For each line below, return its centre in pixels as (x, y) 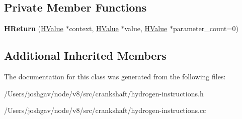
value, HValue (146, 28)
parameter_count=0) (206, 28)
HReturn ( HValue (34, 28)
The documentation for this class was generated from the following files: (115, 76)
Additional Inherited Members (85, 55)
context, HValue (94, 28)
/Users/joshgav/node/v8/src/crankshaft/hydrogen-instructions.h (104, 93)
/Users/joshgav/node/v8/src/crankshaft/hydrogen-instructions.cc (105, 110)
